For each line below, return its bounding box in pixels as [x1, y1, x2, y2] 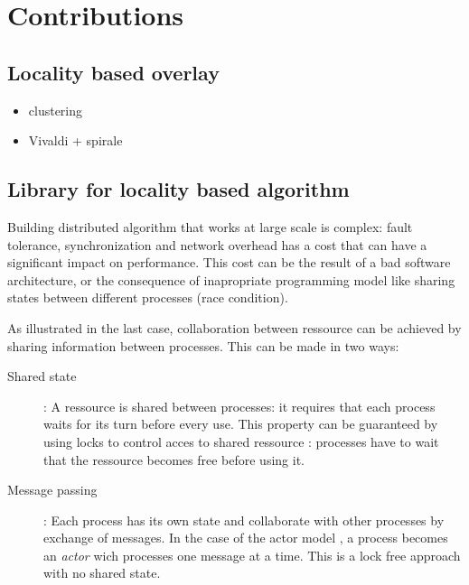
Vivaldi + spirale [28, 131, 123, 150]
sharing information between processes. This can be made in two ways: [7, 336, 399, 355]
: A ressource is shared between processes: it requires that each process [43, 396, 436, 415]
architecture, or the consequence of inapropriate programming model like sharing [7, 270, 455, 289]
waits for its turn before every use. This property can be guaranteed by [43, 414, 438, 433]
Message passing [7, 480, 98, 499]
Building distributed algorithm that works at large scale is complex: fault [7, 217, 413, 236]
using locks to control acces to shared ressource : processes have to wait [43, 432, 439, 450]
